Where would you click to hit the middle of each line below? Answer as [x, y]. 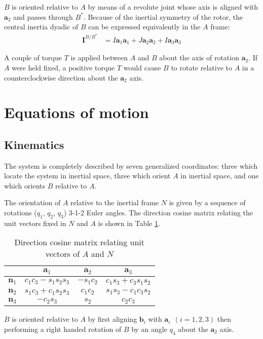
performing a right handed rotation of [63, 329]
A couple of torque [33, 58]
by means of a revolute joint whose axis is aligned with [173, 7]
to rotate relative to [202, 67]
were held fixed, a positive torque [63, 67]
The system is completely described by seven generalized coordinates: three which [131, 165]
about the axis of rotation [199, 58]
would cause [142, 67]
